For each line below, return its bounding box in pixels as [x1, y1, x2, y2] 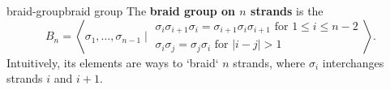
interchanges [322, 54, 384, 71]
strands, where [233, 54, 306, 71]
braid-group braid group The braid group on [6, 2, 235, 19]
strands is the [251, 2, 324, 19]
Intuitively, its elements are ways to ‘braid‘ [6, 54, 219, 71]
